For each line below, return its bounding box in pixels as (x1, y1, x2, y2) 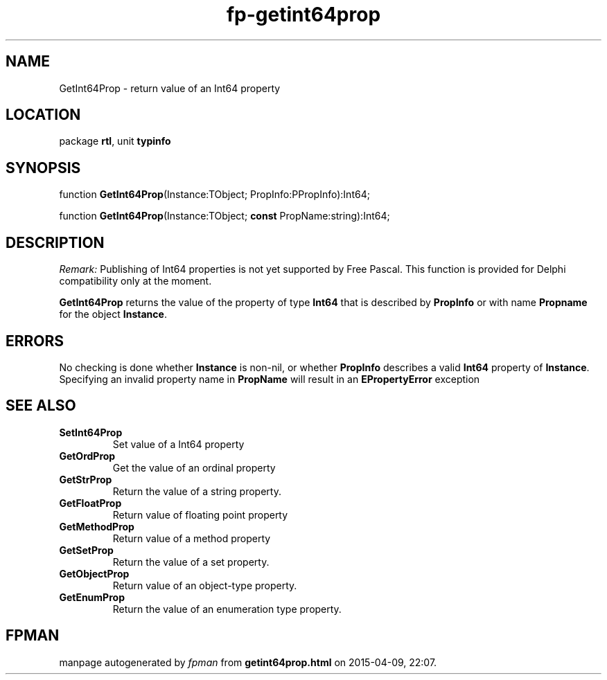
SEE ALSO (6, 397, 76, 415)
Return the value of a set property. (112, 555, 270, 568)
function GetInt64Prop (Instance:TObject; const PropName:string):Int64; (59, 210, 390, 222)
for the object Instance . (59, 308, 167, 321)
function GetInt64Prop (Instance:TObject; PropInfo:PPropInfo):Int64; (59, 188, 370, 201)
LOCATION (6, 106, 81, 124)
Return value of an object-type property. (112, 579, 297, 591)
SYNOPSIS (6, 159, 81, 177)
